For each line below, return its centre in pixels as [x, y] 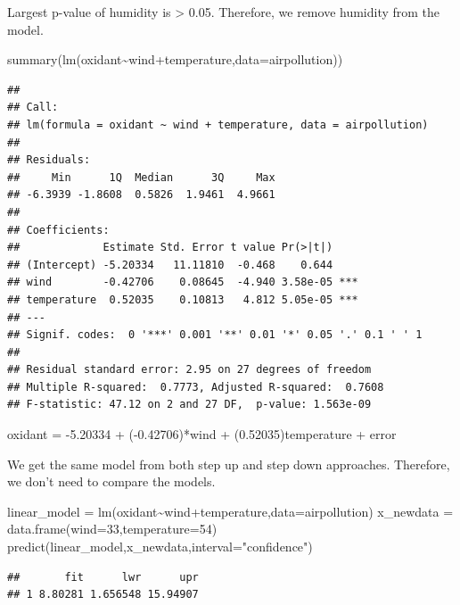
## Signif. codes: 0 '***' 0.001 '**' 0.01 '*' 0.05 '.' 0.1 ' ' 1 [215, 335]
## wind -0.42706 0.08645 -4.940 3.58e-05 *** [183, 282]
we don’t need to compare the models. [111, 481]
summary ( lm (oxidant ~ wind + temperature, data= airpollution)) [175, 59]
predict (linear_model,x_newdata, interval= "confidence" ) [160, 547]
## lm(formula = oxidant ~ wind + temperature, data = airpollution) [218, 124]
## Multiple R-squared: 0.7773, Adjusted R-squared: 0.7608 [196, 387]
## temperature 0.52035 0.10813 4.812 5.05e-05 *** [183, 299]
